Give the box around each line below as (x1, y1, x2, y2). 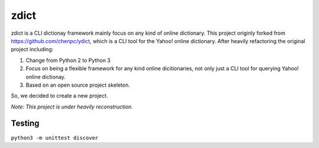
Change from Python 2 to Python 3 (25, 57, 110, 64)
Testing (11, 119, 40, 129)
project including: (11, 46, 54, 53)
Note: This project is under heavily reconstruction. (11, 103, 133, 110)
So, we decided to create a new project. (11, 92, 109, 100)
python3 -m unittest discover (11, 134, 99, 141)
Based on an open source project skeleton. (25, 81, 130, 88)
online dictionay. (25, 73, 66, 80)
